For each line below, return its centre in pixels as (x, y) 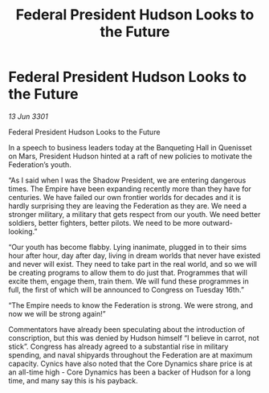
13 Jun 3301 (28, 116)
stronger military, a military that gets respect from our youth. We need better (134, 214)
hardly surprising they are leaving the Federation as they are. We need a (128, 206)
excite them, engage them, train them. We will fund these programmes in (128, 281)
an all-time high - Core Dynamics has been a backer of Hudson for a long (130, 372)
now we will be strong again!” (57, 313)
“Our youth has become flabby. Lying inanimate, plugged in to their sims (128, 247)
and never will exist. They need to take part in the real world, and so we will (133, 264)
